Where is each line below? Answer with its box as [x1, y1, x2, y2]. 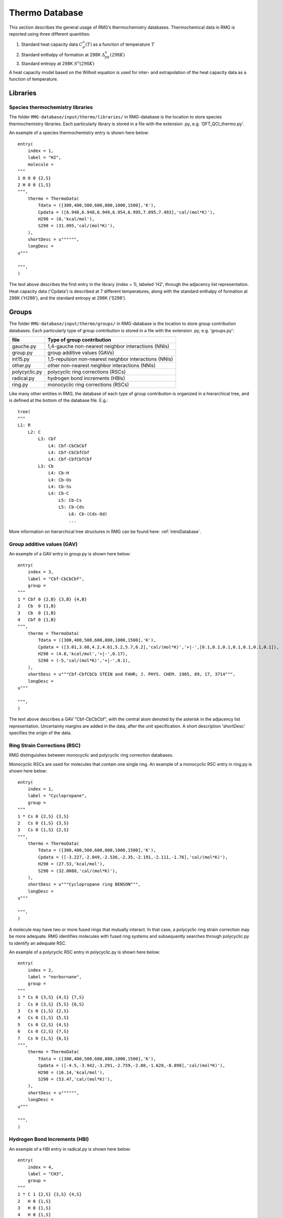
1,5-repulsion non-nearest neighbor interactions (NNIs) [47, 356, 174, 362]
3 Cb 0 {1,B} [18, 610, 56, 616]
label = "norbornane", [27, 974, 82, 980]
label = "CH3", [27, 1171, 64, 1177]
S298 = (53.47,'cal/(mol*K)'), [38, 1076, 113, 1082]
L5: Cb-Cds [58, 504, 85, 510]
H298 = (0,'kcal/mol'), [38, 216, 95, 222]
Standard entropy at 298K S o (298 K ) [21, 60, 95, 66]
